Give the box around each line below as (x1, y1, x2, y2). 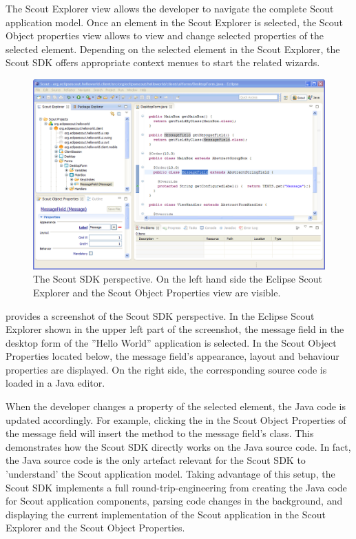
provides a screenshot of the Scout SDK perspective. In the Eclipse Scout (6, 308, 315, 323)
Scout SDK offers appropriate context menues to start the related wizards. (6, 55, 320, 70)
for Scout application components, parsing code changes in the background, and (6, 494, 343, 508)
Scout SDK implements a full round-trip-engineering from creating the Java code (6, 480, 347, 494)
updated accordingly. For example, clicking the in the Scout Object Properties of (6, 412, 346, 427)
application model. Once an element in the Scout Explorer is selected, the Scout (6, 14, 344, 29)
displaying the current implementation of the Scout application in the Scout (6, 507, 326, 521)
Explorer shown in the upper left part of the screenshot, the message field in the (6, 322, 344, 336)
